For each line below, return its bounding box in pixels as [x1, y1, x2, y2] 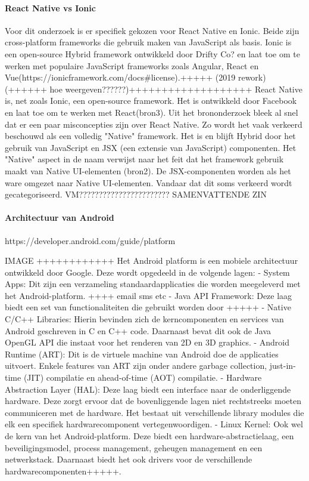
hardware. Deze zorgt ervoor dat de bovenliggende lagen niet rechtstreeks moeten [5, 394, 301, 407]
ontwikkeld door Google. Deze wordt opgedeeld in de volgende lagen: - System [5, 266, 290, 278]
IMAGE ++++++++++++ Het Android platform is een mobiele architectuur [5, 254, 298, 267]
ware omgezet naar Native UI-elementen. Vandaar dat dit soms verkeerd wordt [5, 176, 292, 189]
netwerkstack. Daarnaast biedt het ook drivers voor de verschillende [5, 453, 252, 465]
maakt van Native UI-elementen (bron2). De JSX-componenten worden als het [5, 164, 291, 177]
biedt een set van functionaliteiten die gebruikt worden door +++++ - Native [5, 301, 291, 313]
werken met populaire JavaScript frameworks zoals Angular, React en [5, 59, 259, 72]
